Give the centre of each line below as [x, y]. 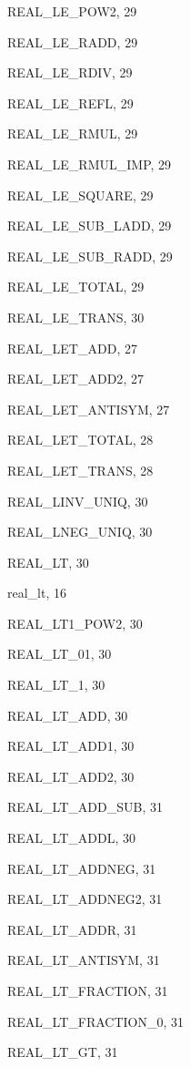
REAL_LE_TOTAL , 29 [76, 287]
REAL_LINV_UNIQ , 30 [78, 501]
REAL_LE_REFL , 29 [70, 103]
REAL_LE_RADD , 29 [73, 41]
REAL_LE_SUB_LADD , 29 [90, 226]
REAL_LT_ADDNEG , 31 [82, 868]
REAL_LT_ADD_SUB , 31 [85, 807]
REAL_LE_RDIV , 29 [70, 72]
